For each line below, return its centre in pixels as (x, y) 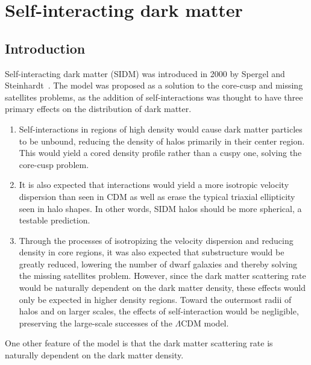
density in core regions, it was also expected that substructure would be (152, 252)
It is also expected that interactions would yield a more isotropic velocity (154, 185)
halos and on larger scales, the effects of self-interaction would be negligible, (159, 311)
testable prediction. (55, 220)
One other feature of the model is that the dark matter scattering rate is (139, 343)
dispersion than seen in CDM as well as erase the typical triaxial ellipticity (157, 196)
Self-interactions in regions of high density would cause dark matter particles (161, 129)
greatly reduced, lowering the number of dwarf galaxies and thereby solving (158, 264)
